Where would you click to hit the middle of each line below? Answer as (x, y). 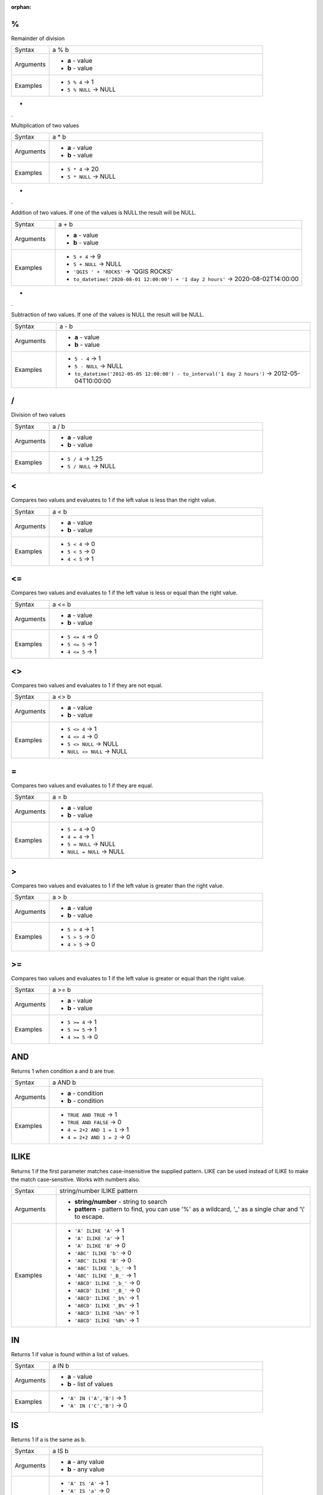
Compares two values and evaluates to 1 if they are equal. (82, 785)
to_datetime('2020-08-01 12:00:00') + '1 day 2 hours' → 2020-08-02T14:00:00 (186, 279)
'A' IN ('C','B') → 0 (97, 1405)
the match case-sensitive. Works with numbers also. (76, 1179)
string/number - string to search (121, 1202)
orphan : (21, 7)
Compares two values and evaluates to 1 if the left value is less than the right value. (114, 500)
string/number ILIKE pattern (98, 1191)
